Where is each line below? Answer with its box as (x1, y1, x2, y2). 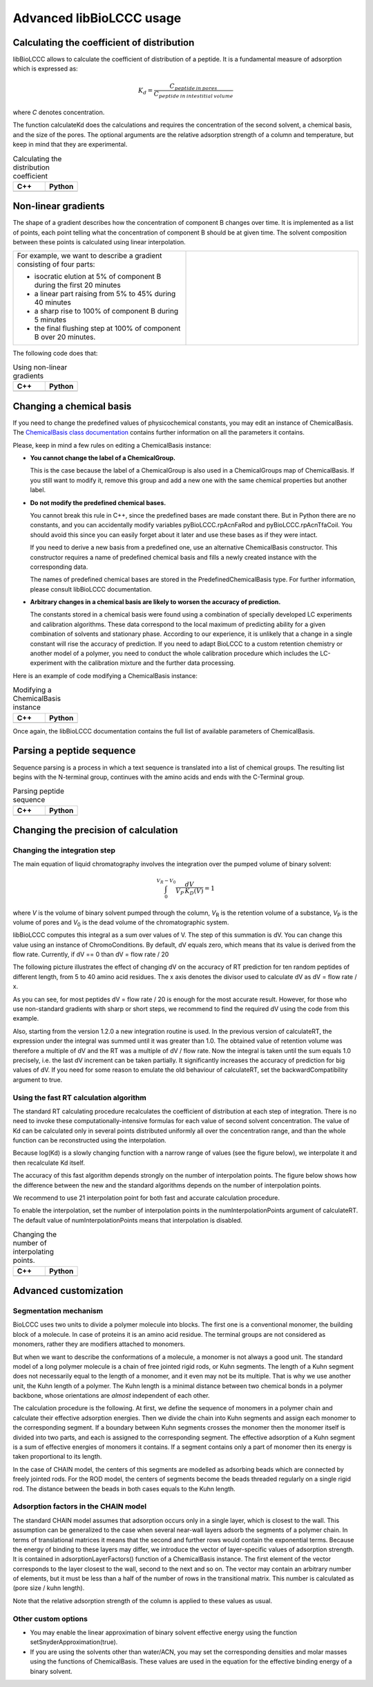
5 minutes (34, 315, 67, 325)
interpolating (12, 1247, 55, 1257)
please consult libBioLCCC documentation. (30, 585, 152, 593)
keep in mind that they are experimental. (12, 140, 128, 149)
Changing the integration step (12, 846, 116, 855)
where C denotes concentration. (12, 108, 105, 116)
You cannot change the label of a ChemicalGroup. (30, 454, 176, 462)
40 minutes (34, 298, 72, 307)
